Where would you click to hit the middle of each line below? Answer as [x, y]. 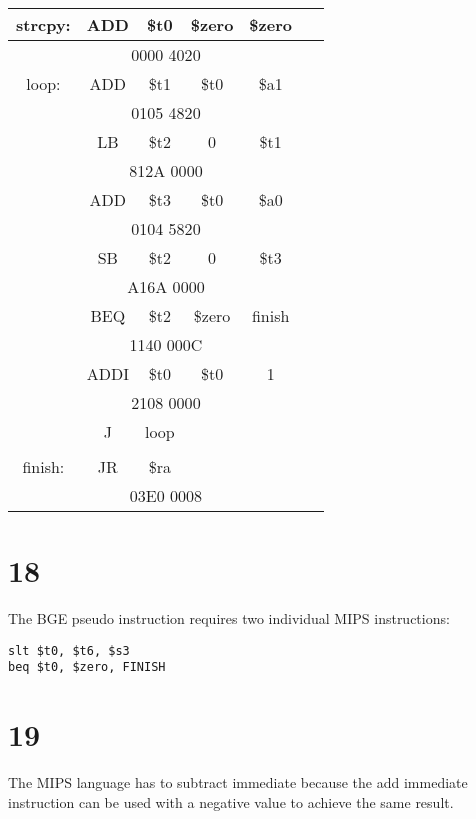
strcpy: [43, 24]
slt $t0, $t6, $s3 [69, 650]
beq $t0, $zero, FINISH [87, 667]
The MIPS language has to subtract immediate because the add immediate [238, 782]
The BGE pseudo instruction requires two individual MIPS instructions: [229, 618]
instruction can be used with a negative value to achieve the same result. [231, 801]
